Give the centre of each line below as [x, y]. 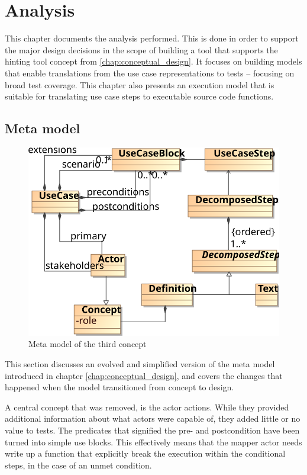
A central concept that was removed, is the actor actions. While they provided [147, 407]
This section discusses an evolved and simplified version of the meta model [140, 364]
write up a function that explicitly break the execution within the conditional [145, 453]
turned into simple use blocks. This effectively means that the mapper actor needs [153, 442]
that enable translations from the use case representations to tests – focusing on [150, 73]
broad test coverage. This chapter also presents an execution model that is [140, 84]
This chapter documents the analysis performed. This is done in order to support [152, 38]
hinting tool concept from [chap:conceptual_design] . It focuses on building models [153, 61]
